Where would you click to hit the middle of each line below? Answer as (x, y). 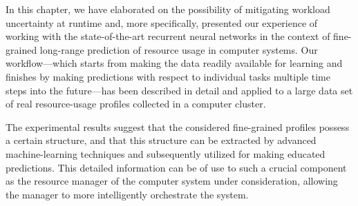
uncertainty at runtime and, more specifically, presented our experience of (162, 22)
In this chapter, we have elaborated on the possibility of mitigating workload (168, 9)
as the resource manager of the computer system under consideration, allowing (172, 181)
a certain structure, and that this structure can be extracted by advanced (161, 140)
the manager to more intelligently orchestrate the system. (127, 194)
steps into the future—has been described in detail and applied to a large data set (179, 90)
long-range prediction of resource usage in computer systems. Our (179, 49)
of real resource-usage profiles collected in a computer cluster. (136, 104)
